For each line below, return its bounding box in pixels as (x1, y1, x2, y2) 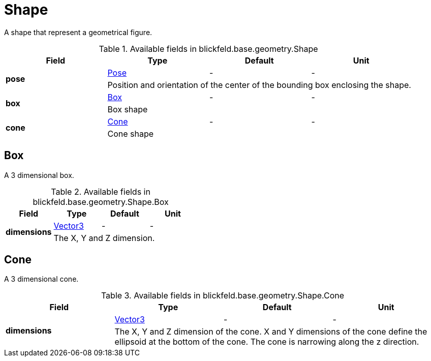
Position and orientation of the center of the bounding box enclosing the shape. (107, 79, 411, 90)
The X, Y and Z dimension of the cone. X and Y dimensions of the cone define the (114, 326, 427, 337)
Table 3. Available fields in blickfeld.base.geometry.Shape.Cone (101, 290, 345, 301)
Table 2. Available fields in (51, 186, 150, 197)
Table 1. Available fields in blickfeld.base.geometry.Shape (99, 43, 318, 54)
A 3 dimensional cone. (4, 275, 79, 284)
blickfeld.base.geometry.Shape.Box (33, 196, 169, 207)
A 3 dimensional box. (4, 170, 74, 179)
